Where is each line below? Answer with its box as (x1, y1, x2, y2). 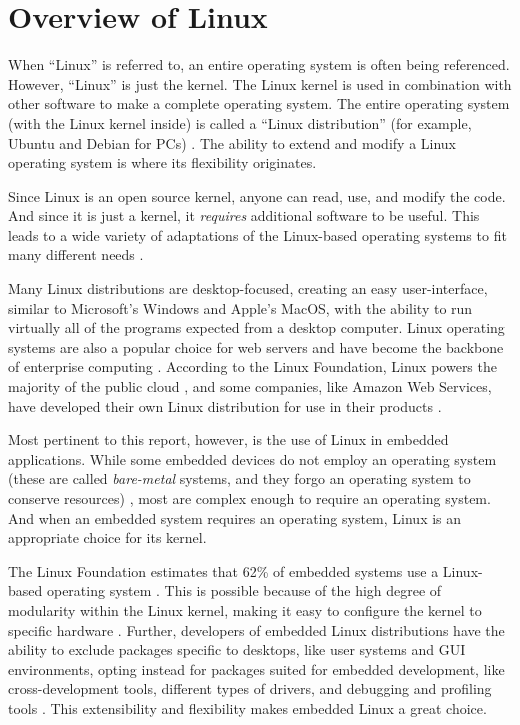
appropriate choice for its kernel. (8, 527, 207, 548)
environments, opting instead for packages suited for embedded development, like (8, 658, 505, 679)
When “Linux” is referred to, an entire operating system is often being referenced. (8, 54, 510, 75)
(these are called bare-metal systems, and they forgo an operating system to (8, 468, 471, 489)
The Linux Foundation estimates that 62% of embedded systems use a (8, 560, 439, 581)
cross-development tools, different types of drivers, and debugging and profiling (8, 678, 492, 699)
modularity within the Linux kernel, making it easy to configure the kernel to (8, 599, 482, 620)
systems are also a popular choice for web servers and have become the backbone (8, 336, 504, 357)
